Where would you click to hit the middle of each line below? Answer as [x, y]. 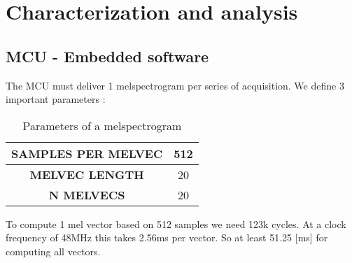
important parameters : [56, 99]
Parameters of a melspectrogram [102, 125]
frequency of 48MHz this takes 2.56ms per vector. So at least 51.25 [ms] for [167, 237]
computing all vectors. [53, 251]
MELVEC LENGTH [87, 174]
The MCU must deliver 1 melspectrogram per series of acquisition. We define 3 [175, 85]
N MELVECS [87, 194]
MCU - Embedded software [107, 56]
